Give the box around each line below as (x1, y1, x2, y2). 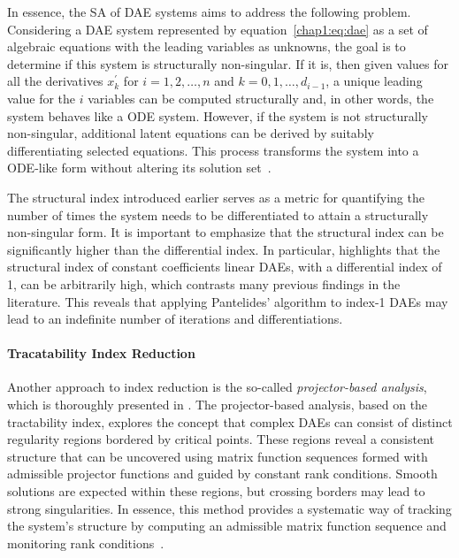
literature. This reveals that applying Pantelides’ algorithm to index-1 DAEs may (7, 292, 448, 310)
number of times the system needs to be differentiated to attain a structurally (7, 205, 429, 224)
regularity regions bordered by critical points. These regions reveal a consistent (7, 430, 434, 448)
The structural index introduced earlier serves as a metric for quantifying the (7, 187, 425, 206)
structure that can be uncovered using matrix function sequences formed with (7, 447, 428, 465)
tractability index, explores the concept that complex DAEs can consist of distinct (7, 412, 453, 431)
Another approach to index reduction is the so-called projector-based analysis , (7, 378, 427, 396)
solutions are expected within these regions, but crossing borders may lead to (7, 482, 425, 501)
